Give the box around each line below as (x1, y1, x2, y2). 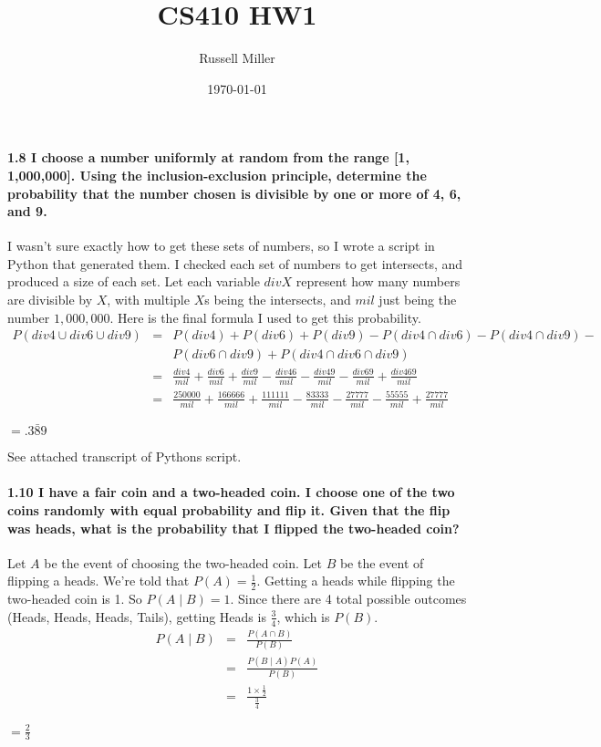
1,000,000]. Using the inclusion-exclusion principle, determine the (7, 165, 427, 184)
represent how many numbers (295, 272, 461, 291)
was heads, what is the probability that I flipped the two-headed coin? (7, 518, 460, 537)
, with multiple (107, 290, 190, 309)
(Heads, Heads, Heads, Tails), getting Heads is (7, 607, 266, 626)
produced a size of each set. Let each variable (7, 272, 260, 291)
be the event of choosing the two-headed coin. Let (44, 553, 322, 572)
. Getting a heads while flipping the (256, 571, 455, 590)
